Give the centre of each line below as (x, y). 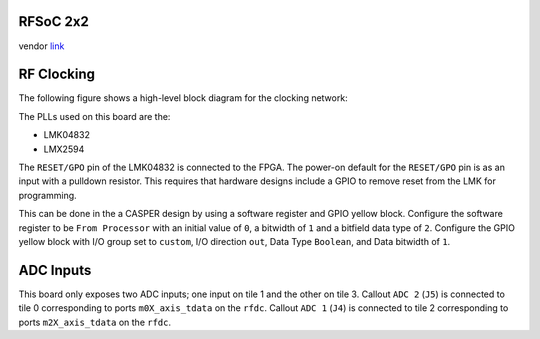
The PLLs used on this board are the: (94, 116)
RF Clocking (56, 74)
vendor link (41, 46)
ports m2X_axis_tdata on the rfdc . (95, 322)
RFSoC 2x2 (53, 21)
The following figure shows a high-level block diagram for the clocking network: (183, 98)
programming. (47, 195)
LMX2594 (64, 149)
